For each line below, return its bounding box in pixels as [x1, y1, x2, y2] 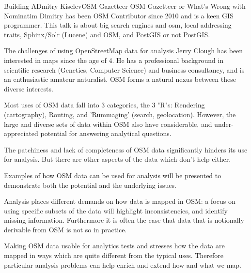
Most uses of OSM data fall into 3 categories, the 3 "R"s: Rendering [4, 100, 205, 110]
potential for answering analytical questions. [40, 128, 172, 138]
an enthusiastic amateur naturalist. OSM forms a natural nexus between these [4, 74, 236, 84]
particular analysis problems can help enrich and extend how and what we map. [4, 259, 242, 270]
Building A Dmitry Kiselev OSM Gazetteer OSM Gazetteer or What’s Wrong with [4, 1, 246, 11]
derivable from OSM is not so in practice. [4, 224, 127, 234]
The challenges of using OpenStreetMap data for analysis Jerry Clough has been [4, 45, 243, 56]
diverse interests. [4, 83, 53, 93]
